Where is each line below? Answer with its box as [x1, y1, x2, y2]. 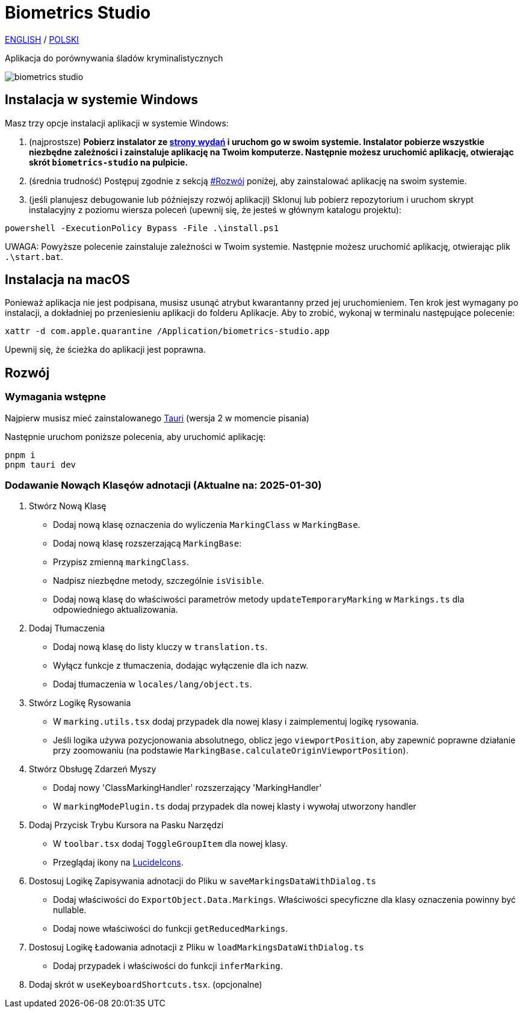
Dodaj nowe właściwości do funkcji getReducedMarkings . [53, 923, 288, 934]
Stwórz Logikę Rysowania [29, 698, 131, 708]
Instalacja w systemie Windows [5, 92, 199, 108]
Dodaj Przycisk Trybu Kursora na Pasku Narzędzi [29, 820, 224, 831]
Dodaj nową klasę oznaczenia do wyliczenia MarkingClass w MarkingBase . [53, 519, 361, 530]
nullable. [53, 905, 87, 915]
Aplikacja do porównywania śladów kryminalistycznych [5, 52, 223, 63]
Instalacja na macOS [5, 272, 130, 288]
